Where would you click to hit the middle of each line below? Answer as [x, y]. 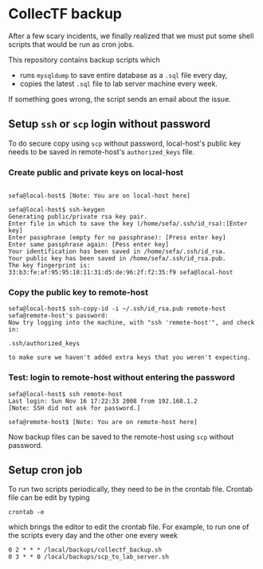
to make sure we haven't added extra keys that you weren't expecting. [130, 358]
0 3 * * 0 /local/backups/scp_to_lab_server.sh [89, 557]
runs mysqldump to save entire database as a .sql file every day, [124, 75]
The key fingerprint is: [49, 266]
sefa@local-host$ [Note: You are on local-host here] [100, 196]
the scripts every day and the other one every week [93, 536]
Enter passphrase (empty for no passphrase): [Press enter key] [117, 238]
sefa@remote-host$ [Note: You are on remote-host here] [103, 422]
